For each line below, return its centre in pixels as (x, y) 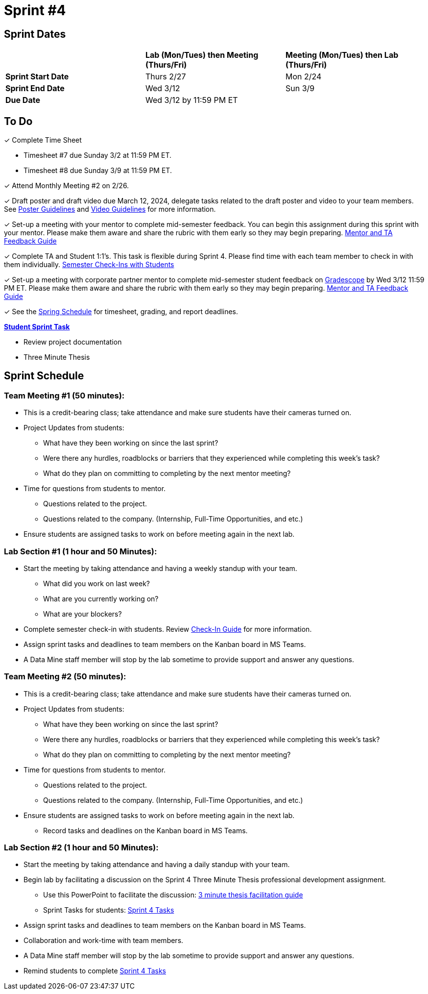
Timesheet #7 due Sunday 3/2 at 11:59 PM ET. (98, 155)
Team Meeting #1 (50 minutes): (64, 395)
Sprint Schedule (44, 376)
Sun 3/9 (300, 88)
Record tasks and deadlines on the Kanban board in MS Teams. (145, 830)
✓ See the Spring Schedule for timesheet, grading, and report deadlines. (121, 312)
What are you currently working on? (101, 598)
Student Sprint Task (37, 327)
